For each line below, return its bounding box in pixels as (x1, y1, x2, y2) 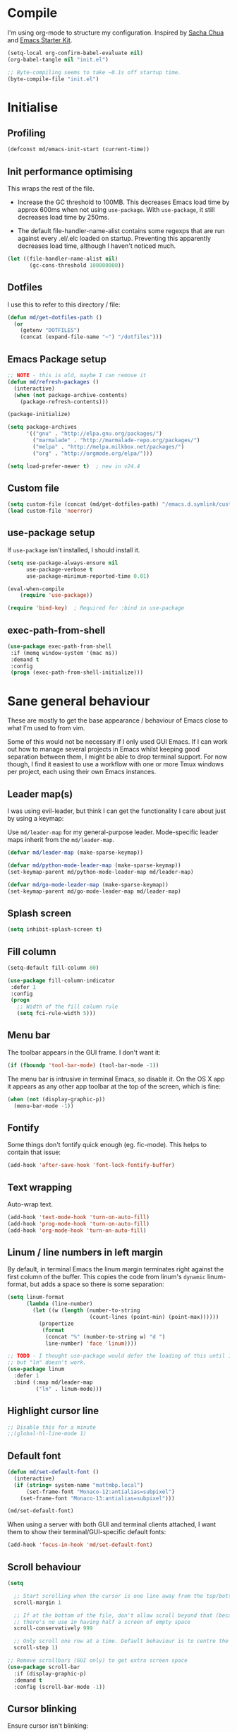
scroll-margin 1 (13, 1598, 61, 1606)
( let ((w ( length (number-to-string (32, 1307, 140, 1315)
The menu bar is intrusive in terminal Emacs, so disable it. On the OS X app (7, 1074, 225, 1083)
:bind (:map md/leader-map (13, 1379, 93, 1386)
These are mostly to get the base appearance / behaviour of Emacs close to (7, 716, 228, 725)
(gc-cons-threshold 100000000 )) (29, 262, 125, 269)
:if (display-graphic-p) (13, 1670, 87, 1677)
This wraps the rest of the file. (7, 184, 95, 193)
